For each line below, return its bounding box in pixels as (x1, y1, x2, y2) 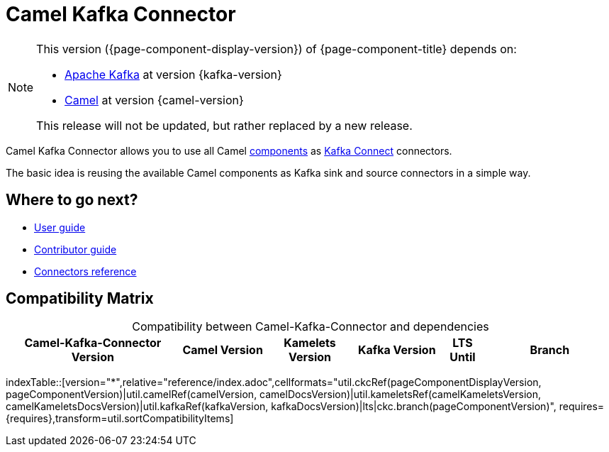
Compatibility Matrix (6, 290, 154, 308)
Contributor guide (34, 243, 117, 255)
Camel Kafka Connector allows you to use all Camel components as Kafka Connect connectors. (6, 144, 452, 157)
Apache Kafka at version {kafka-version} (65, 67, 282, 82)
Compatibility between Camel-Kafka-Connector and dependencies (132, 319, 489, 334)
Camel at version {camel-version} (65, 92, 244, 107)
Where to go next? (6, 191, 138, 209)
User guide (34, 221, 86, 233)
